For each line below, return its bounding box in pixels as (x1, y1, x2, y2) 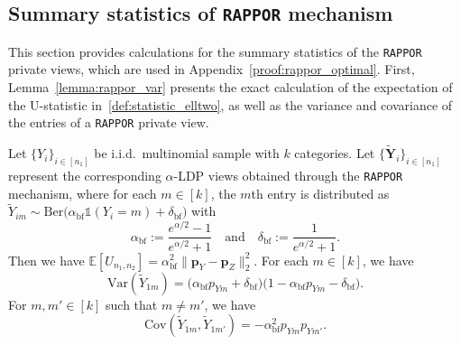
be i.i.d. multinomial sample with (94, 144, 280, 163)
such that (106, 294, 158, 313)
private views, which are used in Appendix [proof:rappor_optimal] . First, (8, 60, 415, 79)
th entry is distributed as (251, 183, 390, 202)
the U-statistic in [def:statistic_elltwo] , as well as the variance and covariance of (8, 95, 453, 114)
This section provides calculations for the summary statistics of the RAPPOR (8, 42, 422, 61)
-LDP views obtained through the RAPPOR (173, 165, 403, 184)
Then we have (8, 250, 85, 269)
